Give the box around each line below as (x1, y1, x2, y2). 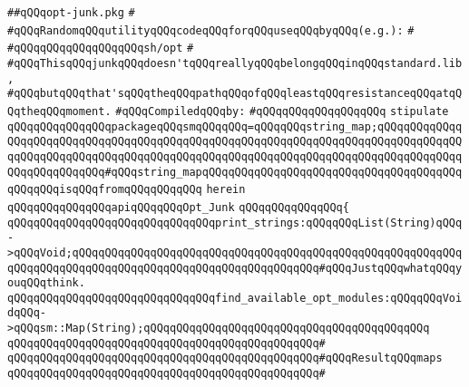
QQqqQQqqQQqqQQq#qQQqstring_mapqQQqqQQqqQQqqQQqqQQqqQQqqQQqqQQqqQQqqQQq (7, 165, 463, 179)
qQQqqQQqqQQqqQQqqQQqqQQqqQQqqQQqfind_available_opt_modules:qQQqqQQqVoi (7, 291, 463, 305)
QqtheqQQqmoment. (7, 104, 112, 118)
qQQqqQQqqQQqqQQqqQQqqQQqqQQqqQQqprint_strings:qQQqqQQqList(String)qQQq (7, 216, 463, 229)
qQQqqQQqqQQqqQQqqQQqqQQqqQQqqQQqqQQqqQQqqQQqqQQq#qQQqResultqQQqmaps (7, 352, 443, 365)
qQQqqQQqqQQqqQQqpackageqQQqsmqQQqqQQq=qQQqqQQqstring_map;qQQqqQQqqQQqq (7, 120, 463, 133)
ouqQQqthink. (7, 276, 85, 290)
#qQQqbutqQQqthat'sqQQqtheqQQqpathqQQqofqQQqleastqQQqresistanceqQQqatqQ (7, 87, 463, 101)
